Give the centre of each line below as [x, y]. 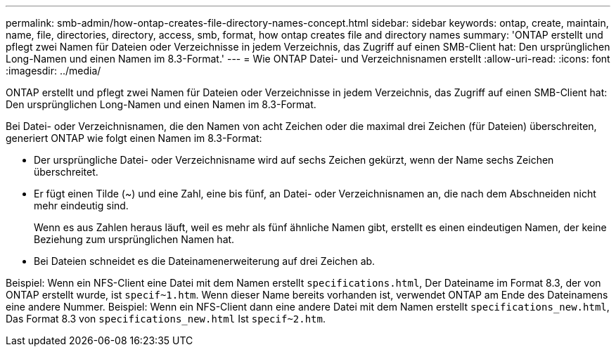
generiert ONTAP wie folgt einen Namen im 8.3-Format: [134, 138]
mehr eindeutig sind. [81, 206]
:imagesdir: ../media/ [53, 71]
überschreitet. [66, 172]
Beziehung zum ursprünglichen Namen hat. [134, 239]
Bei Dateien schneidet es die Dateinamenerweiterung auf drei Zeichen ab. [205, 261]
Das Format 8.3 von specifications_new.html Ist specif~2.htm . [166, 319]
